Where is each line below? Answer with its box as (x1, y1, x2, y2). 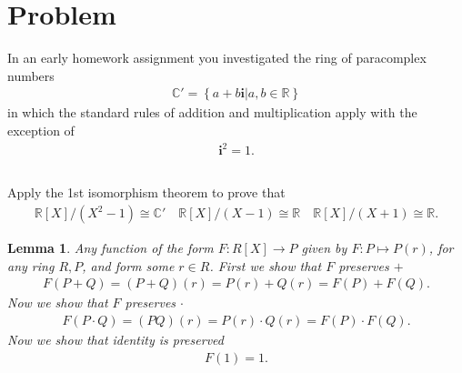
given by (301, 238, 347, 257)
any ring (7, 256, 55, 275)
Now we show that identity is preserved (7, 329, 224, 348)
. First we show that (209, 256, 322, 275)
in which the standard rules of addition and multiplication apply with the (7, 103, 417, 122)
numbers (7, 66, 55, 85)
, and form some (82, 256, 175, 275)
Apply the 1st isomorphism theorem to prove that (7, 183, 286, 202)
